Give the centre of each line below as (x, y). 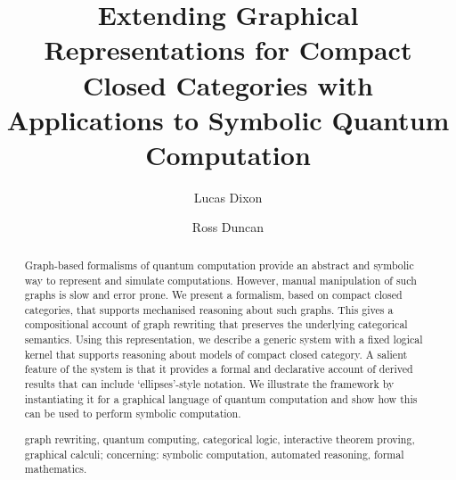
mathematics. (56, 469)
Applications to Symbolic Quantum (228, 119)
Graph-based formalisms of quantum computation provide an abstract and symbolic (219, 265)
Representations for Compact (228, 50)
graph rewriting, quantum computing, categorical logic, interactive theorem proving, (220, 439)
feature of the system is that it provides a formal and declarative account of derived (219, 369)
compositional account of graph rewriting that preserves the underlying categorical (216, 324)
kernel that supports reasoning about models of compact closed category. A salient (216, 354)
